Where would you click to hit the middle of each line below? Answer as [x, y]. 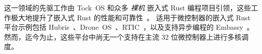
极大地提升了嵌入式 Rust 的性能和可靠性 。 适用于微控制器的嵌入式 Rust [130, 17]
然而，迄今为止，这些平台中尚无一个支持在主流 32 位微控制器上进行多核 [123, 36]
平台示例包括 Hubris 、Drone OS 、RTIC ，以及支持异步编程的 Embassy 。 [129, 27]
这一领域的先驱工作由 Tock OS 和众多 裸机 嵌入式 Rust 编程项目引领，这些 [127, 7]
